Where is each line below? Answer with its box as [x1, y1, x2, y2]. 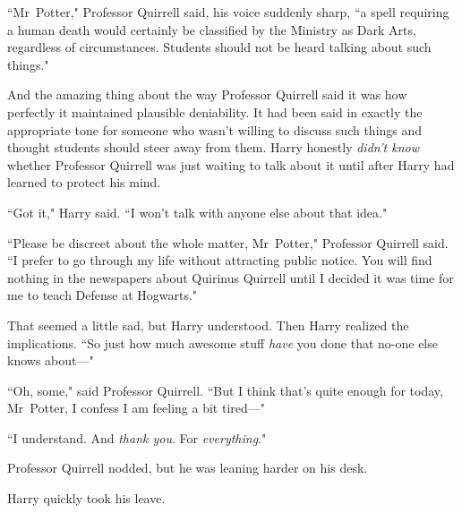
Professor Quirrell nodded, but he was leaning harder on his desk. [7, 458, 368, 477]
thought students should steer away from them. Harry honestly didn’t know [7, 138, 419, 157]
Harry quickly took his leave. [7, 489, 166, 508]
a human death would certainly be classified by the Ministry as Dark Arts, [7, 20, 416, 38]
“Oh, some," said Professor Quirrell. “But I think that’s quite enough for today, [7, 380, 443, 399]
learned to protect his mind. [7, 173, 161, 192]
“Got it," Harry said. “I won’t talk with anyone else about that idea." [7, 202, 388, 221]
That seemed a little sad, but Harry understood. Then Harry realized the [7, 315, 409, 334]
